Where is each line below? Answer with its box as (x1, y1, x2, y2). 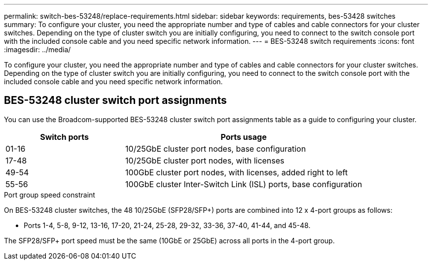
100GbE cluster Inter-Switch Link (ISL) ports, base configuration (125, 179, 362, 189)
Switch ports (40, 132, 89, 142)
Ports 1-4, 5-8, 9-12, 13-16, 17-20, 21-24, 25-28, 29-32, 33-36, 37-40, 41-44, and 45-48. (24, 221, 311, 230)
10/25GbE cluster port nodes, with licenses (125, 155, 285, 165)
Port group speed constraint (4, 190, 95, 199)
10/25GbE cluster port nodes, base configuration (125, 143, 306, 154)
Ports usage (220, 132, 267, 142)
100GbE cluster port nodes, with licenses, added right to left (125, 167, 348, 177)
